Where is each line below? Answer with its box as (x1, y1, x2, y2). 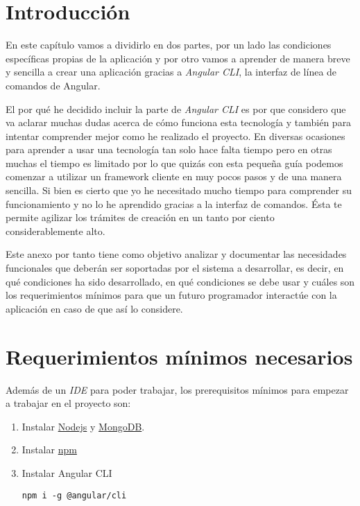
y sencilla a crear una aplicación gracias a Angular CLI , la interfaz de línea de (6, 64, 337, 79)
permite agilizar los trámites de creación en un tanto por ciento (6, 210, 275, 225)
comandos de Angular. (6, 78, 101, 92)
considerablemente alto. (6, 223, 105, 238)
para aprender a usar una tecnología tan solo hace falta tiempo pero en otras (6, 142, 332, 157)
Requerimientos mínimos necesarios (6, 342, 353, 370)
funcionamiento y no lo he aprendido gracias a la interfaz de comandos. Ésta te (6, 196, 342, 211)
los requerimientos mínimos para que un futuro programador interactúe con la (6, 288, 337, 302)
